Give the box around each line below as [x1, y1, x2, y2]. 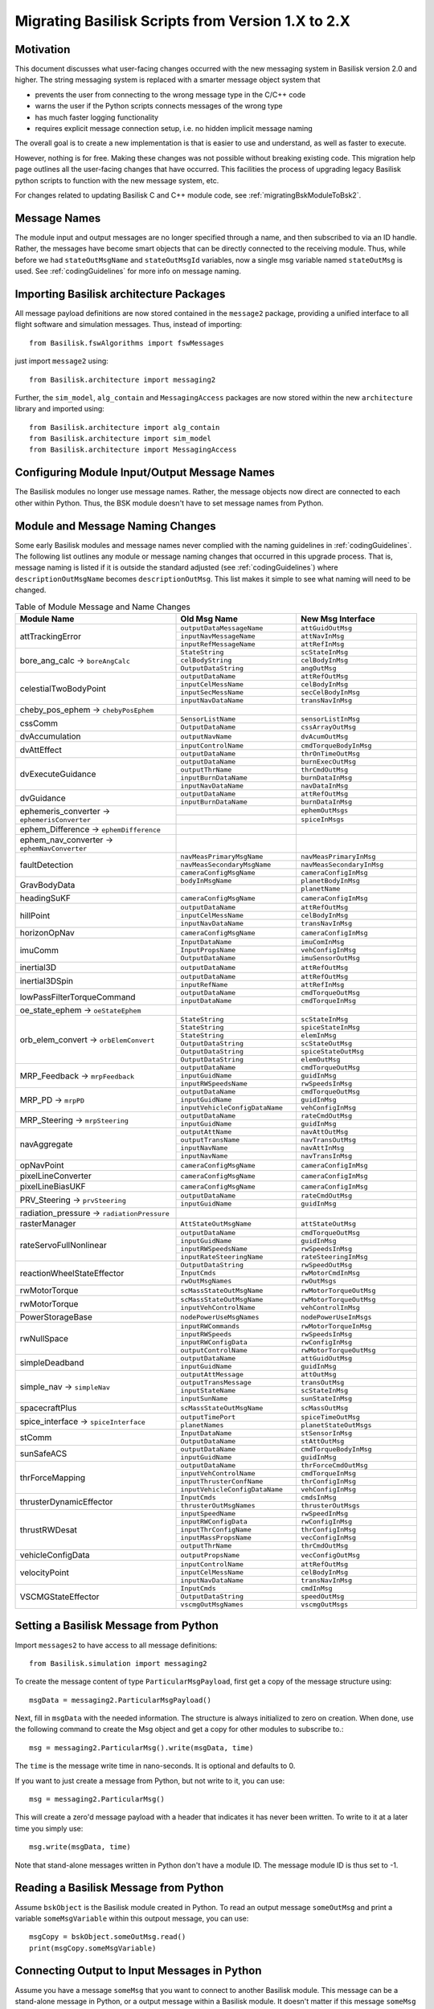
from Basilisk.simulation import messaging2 [29, 1659, 208, 1667]
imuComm [19, 944, 59, 955]
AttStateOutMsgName [180, 1219, 252, 1228]
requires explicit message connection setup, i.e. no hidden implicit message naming [35, 124, 313, 133]
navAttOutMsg [301, 1127, 349, 1136]
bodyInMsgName [180, 877, 232, 885]
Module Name [19, 613, 75, 624]
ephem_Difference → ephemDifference [19, 824, 161, 835]
